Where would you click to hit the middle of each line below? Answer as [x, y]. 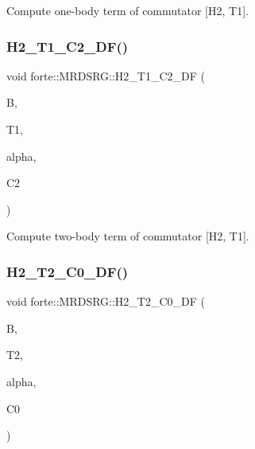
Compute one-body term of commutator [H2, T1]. [127, 10]
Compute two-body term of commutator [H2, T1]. [128, 236]
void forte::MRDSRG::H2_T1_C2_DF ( [106, 75]
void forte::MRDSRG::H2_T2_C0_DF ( [106, 301]
